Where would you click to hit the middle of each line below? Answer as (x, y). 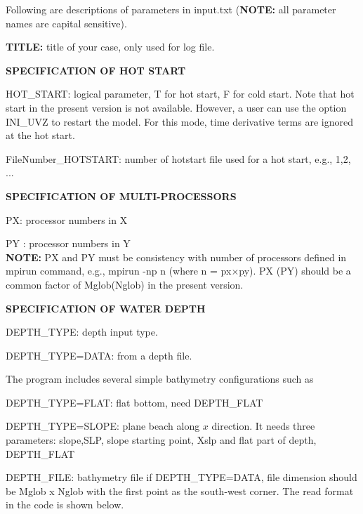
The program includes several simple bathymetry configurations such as (160, 379)
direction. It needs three (263, 426)
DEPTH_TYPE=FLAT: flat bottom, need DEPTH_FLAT (134, 402)
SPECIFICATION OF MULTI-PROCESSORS (121, 196)
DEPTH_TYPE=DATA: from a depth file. (99, 355)
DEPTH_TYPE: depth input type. (82, 332)
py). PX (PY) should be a (295, 271)
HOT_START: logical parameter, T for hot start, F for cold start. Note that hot (180, 94)
